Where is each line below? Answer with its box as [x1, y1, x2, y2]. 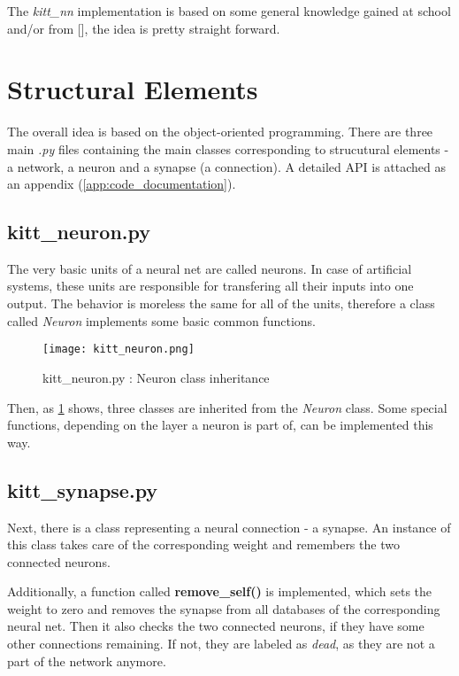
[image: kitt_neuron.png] [42, 343, 195, 356]
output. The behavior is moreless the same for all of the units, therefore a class [7, 294, 435, 313]
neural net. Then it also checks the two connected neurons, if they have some [7, 617, 425, 635]
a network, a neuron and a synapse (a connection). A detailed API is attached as [7, 157, 447, 175]
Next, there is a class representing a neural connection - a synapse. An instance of [7, 517, 451, 536]
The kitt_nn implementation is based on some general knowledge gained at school [7, 2, 451, 19]
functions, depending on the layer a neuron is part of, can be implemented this [7, 416, 433, 434]
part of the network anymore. [7, 651, 166, 670]
